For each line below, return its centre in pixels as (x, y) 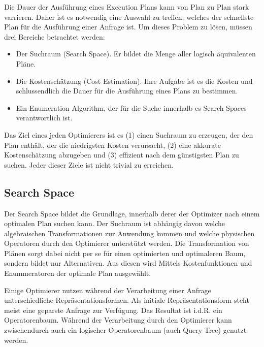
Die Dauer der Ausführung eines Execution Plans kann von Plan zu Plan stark (127, 7)
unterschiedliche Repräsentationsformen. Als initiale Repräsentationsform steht (127, 300)
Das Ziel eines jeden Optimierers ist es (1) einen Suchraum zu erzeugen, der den (129, 134)
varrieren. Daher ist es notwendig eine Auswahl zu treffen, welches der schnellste (129, 17)
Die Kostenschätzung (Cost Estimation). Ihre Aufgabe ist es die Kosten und (134, 81)
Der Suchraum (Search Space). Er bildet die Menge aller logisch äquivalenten (136, 54)
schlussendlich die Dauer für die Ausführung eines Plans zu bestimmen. (127, 91)
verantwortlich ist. (44, 118)
